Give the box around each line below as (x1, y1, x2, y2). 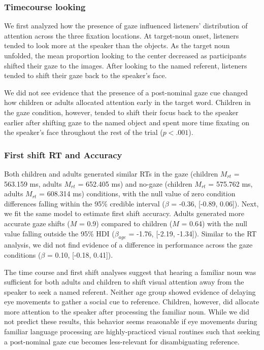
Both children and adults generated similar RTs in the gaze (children (4, 168, 218, 179)
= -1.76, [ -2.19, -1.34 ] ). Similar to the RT (128, 228, 257, 238)
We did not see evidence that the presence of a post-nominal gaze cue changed (4, 87, 248, 97)
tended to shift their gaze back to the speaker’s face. (4, 70, 167, 81)
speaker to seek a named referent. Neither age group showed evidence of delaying (4, 286, 256, 297)
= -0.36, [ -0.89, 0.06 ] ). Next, (171, 198, 259, 208)
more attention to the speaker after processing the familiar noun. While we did (4, 306, 250, 317)
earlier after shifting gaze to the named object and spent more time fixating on (4, 117, 249, 127)
